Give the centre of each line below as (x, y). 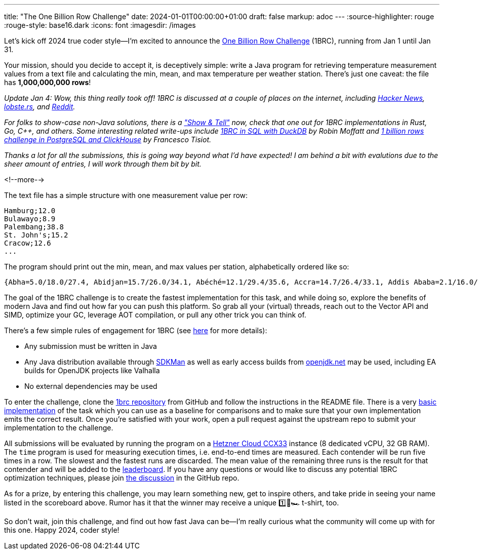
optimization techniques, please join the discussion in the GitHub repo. (122, 478)
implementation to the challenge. (59, 428)
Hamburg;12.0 (30, 211)
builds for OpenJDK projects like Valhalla (92, 370)
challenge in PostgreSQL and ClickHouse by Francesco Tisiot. (108, 140)
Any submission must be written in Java (91, 346)
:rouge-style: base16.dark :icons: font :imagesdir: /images (100, 25)
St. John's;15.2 (36, 235)
